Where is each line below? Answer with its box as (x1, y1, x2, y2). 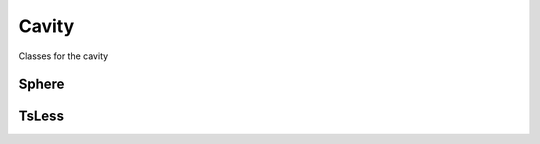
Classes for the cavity (18, 50, 109, 62)
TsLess (18, 108, 65, 125)
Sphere (18, 76, 65, 93)
